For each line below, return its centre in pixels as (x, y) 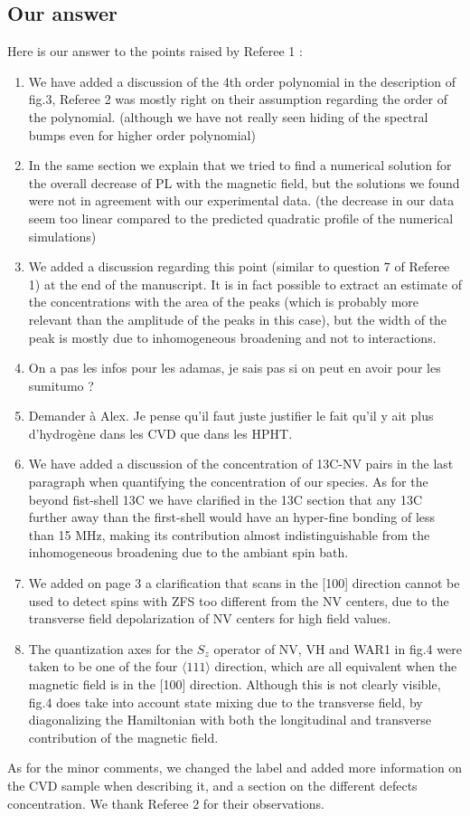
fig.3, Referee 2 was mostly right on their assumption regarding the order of (238, 99)
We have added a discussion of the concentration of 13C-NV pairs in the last (241, 464)
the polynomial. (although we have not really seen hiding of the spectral (228, 116)
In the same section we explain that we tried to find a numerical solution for (240, 165)
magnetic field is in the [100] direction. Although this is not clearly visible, (235, 684)
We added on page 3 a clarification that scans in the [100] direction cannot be (244, 583)
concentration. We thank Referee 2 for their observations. (166, 803)
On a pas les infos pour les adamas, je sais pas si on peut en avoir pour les (235, 368)
